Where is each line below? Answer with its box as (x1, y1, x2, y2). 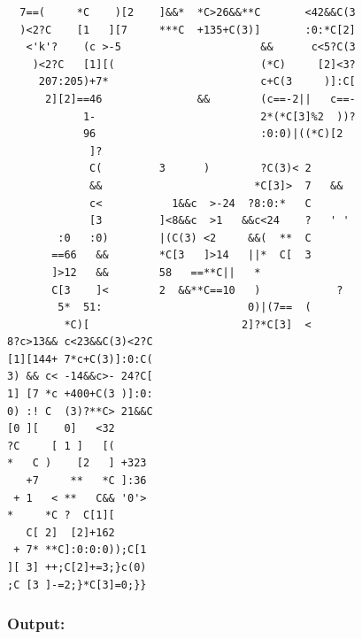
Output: (7, 612, 65, 635)
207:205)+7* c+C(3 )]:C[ (38, 75, 356, 89)
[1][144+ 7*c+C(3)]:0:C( (7, 352, 153, 366)
